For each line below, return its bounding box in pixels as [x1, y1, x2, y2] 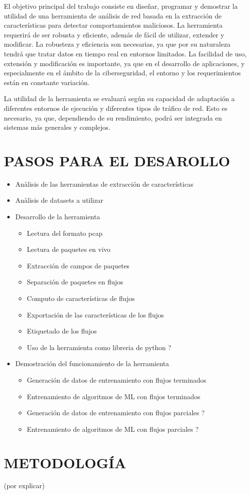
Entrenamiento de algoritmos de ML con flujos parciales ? [27, 423, 199, 434]
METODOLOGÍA [4, 452, 126, 472]
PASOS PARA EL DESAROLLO [4, 150, 230, 170]
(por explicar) [4, 480, 45, 491]
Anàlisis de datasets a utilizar [15, 195, 103, 205]
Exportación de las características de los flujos [27, 309, 164, 319]
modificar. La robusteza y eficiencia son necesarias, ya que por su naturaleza [4, 39, 231, 49]
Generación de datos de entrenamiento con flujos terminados [27, 374, 206, 385]
